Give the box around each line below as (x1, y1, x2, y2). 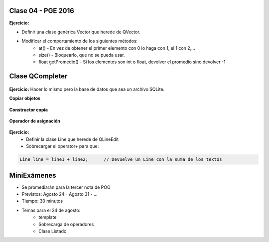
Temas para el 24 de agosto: (21, 207, 81, 213)
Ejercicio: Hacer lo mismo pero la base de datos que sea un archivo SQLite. (9, 86, 164, 92)
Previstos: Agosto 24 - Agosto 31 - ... (21, 191, 98, 197)
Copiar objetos (9, 95, 41, 102)
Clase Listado (38, 228, 67, 234)
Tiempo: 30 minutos (21, 198, 63, 204)
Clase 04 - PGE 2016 (9, 6, 74, 15)
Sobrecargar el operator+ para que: (26, 143, 99, 149)
